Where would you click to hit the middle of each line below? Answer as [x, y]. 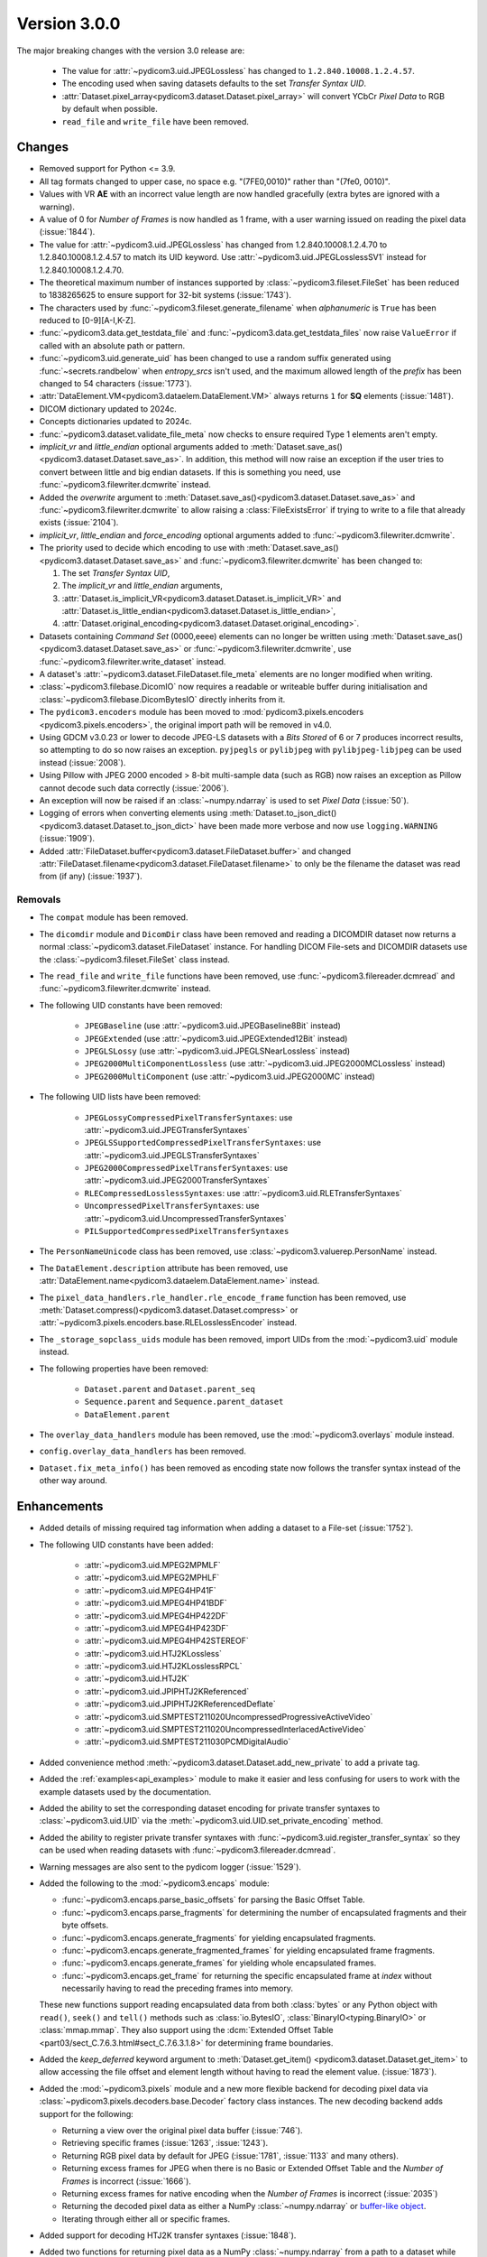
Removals [39, 900]
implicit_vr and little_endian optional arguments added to [144, 446]
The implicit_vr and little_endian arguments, [142, 586]
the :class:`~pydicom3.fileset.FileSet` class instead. [134, 959]
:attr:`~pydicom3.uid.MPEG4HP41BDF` [156, 1603]
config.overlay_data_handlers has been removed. [143, 1451]
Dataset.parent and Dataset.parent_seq [170, 1389]
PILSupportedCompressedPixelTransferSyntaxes [187, 1231]
